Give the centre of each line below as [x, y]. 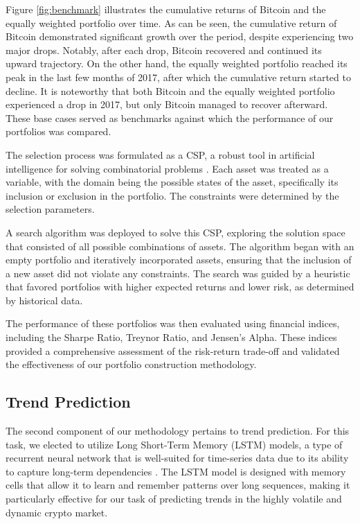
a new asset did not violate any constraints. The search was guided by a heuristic [178, 273]
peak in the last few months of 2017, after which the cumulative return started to [178, 77]
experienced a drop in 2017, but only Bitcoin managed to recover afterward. [167, 104]
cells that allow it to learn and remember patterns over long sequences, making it [178, 485]
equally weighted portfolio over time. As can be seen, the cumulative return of [171, 23]
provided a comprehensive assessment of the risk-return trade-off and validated [173, 350]
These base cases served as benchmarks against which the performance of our [170, 117]
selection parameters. [50, 209]
